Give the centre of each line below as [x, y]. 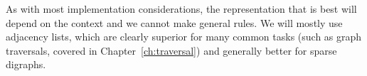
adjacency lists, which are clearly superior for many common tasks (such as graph [184, 37]
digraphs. [26, 64]
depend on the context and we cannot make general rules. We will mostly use [174, 22]
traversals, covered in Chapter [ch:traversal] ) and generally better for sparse [171, 50]
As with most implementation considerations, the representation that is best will [181, 9]
